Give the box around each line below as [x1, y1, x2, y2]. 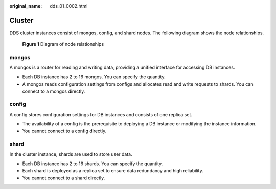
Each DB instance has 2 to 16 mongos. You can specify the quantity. [22, 74, 166, 80]
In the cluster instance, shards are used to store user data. [9, 151, 132, 157]
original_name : [9, 3, 42, 9]
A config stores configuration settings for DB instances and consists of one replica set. [9, 111, 193, 117]
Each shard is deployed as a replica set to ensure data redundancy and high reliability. [22, 168, 204, 174]
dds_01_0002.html [50, 3, 88, 9]
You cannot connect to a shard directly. [22, 175, 105, 181]
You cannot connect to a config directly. [22, 128, 107, 134]
